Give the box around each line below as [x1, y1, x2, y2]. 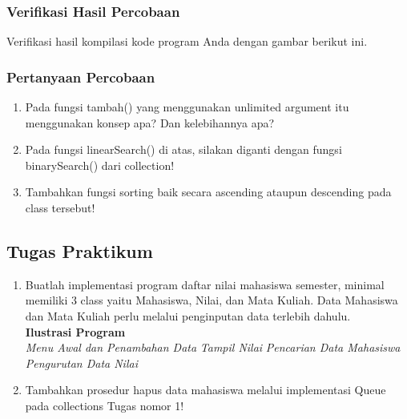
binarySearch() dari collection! [25, 156, 175, 173]
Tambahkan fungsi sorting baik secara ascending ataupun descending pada [25, 183, 392, 200]
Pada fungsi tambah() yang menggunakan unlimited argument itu [25, 99, 349, 115]
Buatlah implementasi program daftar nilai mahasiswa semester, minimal [25, 276, 385, 292]
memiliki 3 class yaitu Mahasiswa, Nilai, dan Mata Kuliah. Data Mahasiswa [25, 292, 398, 308]
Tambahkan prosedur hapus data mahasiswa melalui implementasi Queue [25, 381, 386, 398]
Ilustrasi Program [25, 323, 126, 340]
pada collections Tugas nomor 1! [25, 397, 184, 413]
